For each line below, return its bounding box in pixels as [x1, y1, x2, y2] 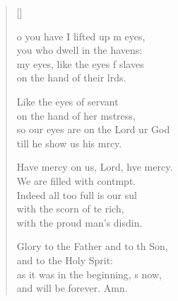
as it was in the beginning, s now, [16, 266, 162, 281]
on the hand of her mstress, [16, 108, 136, 123]
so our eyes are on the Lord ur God [16, 122, 170, 137]
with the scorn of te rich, [16, 201, 124, 216]
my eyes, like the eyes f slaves [16, 56, 144, 71]
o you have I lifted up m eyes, [16, 28, 146, 43]
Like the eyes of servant [16, 93, 119, 108]
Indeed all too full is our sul [16, 187, 137, 202]
